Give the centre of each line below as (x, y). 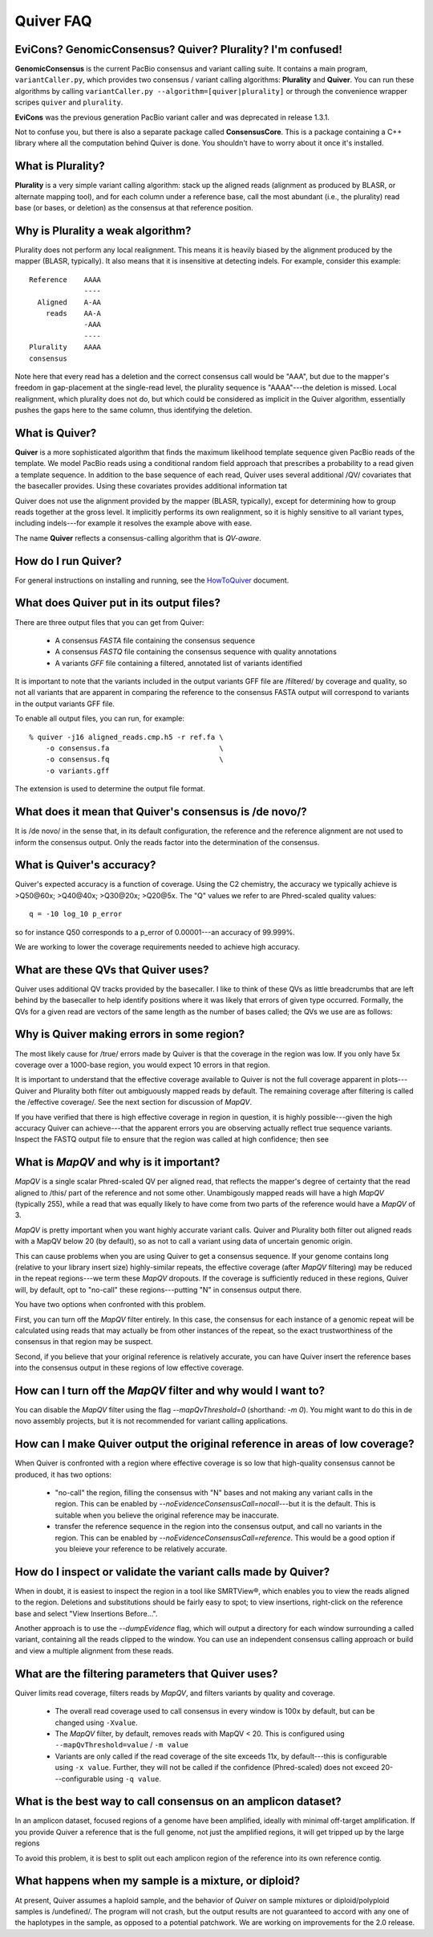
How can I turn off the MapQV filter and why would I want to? (170, 1390)
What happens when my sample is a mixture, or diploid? (158, 1881)
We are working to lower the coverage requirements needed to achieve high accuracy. (158, 946)
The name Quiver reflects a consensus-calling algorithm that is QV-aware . (138, 537)
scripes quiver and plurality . (69, 102)
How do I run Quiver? (68, 561)
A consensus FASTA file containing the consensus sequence (155, 640)
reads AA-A (73, 313)
